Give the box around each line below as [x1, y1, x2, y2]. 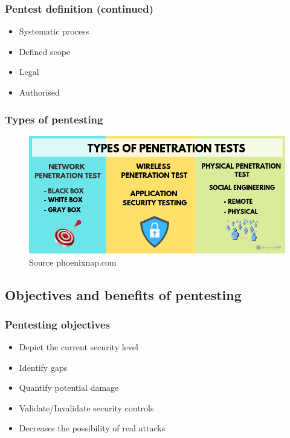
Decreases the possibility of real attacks [19, 422, 166, 434]
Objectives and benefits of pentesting [5, 285, 242, 304]
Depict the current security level [19, 341, 138, 353]
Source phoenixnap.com [29, 255, 117, 268]
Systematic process [19, 25, 89, 38]
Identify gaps [19, 361, 68, 373]
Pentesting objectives [5, 316, 110, 332]
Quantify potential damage [19, 381, 119, 394]
